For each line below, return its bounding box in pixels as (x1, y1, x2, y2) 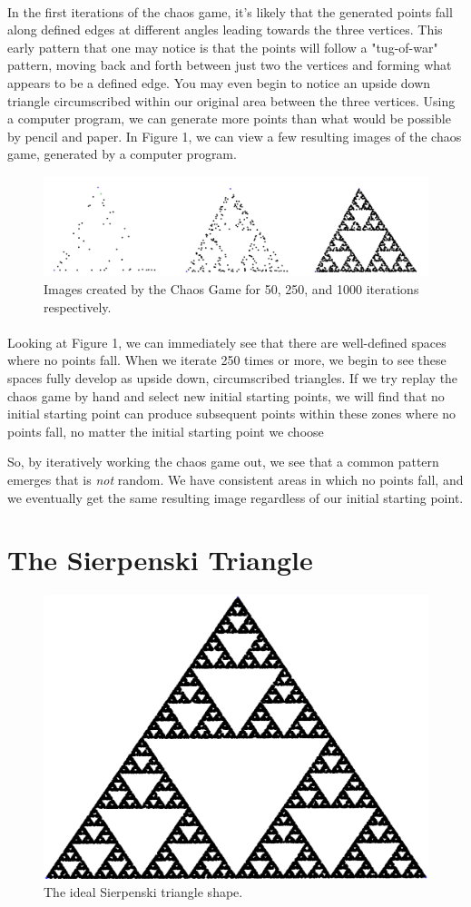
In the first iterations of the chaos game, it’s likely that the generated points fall (7, 2, 453, 21)
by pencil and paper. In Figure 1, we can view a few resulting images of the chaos (7, 126, 462, 145)
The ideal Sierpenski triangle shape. (44, 882, 243, 901)
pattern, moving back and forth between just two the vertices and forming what (7, 55, 452, 74)
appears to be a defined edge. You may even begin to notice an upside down (7, 73, 431, 92)
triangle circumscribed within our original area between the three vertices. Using (7, 91, 456, 110)
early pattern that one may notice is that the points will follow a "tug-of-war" (7, 37, 438, 56)
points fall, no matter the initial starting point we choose (7, 421, 324, 440)
